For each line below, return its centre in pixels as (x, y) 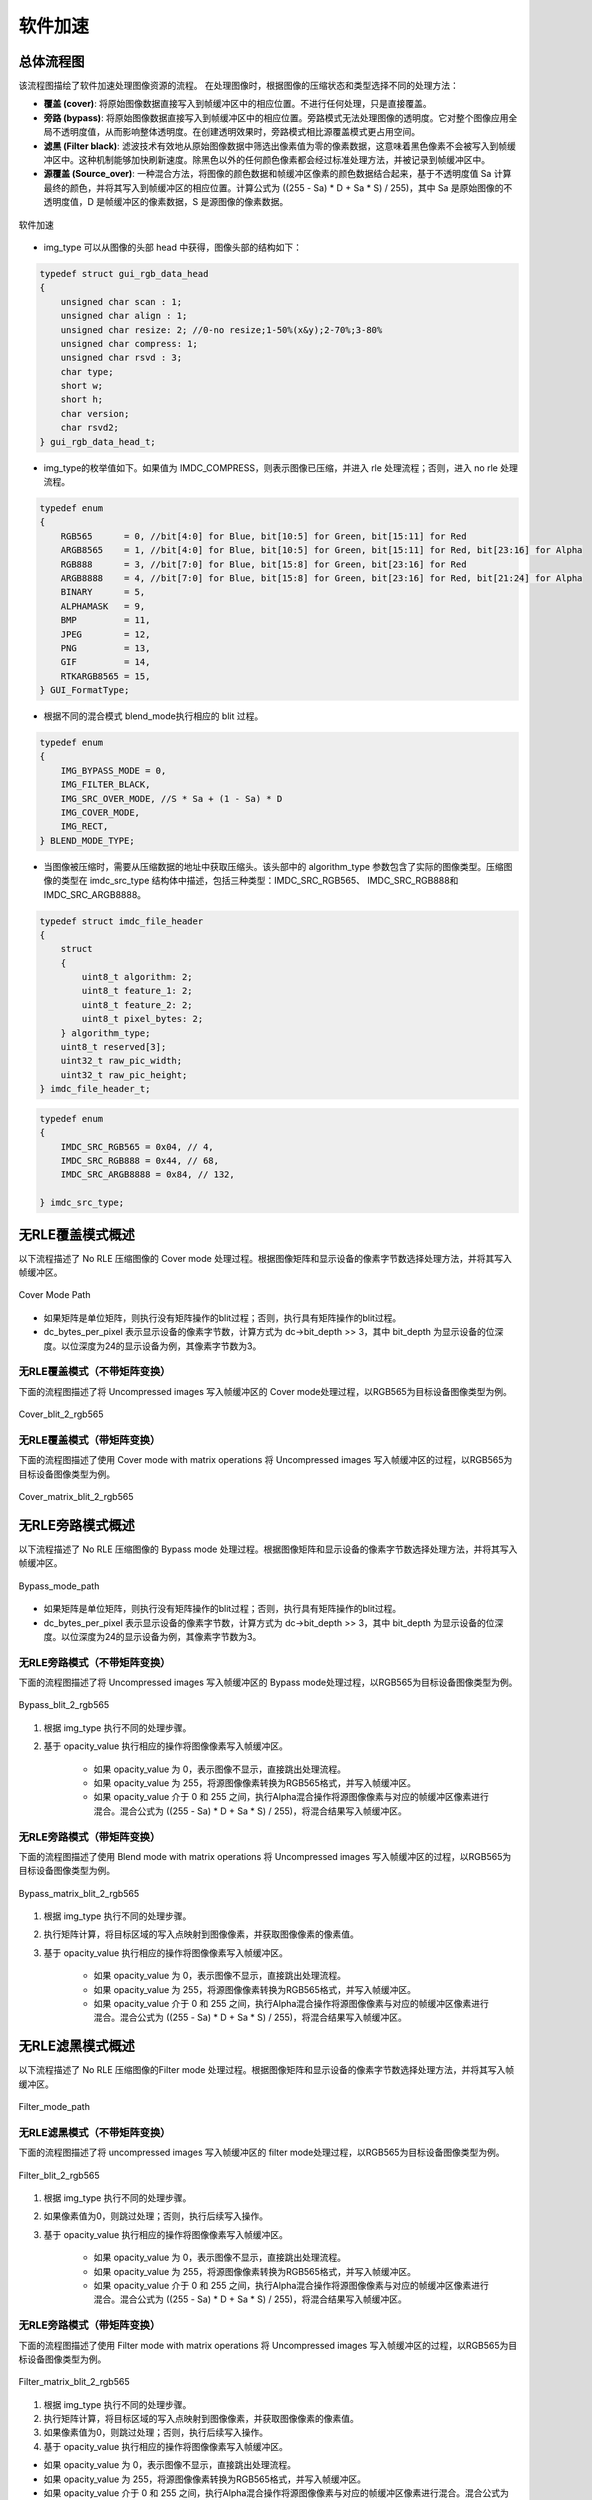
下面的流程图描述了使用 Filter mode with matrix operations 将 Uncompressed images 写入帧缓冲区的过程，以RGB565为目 (268, 2345)
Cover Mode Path (54, 1295)
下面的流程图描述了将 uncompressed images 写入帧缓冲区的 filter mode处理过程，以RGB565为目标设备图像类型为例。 (261, 2152)
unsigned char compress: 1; (129, 343)
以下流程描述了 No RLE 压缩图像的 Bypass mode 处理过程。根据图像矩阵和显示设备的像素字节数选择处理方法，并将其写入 (268, 1549)
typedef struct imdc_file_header (121, 921)
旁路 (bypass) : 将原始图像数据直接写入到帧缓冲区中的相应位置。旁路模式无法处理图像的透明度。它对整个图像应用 (276, 117)
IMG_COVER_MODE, (100, 812)
